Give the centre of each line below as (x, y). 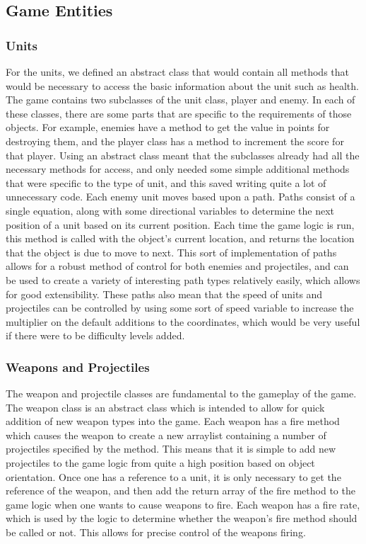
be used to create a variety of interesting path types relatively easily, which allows (183, 279)
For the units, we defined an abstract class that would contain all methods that (177, 72)
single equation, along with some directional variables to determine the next (170, 210)
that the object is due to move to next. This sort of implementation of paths (171, 252)
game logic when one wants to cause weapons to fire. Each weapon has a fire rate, (183, 504)
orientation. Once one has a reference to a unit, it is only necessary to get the (173, 476)
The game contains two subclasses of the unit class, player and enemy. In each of (181, 100)
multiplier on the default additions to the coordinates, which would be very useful (183, 321)
